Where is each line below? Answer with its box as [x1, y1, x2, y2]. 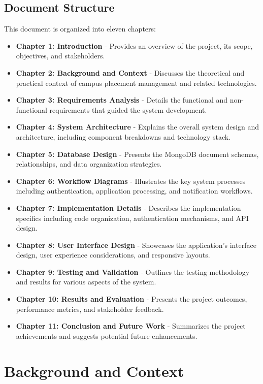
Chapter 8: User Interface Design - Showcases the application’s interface [16, 239, 256, 250]
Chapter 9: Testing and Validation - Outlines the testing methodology [16, 266, 250, 277]
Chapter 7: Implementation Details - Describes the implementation [16, 202, 241, 213]
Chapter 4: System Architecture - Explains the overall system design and [16, 121, 259, 132]
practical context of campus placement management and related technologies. [16, 77, 257, 88]
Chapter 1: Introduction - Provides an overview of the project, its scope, [16, 40, 253, 51]
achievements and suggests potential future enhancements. [16, 330, 198, 341]
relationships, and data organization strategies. [16, 158, 162, 169]
